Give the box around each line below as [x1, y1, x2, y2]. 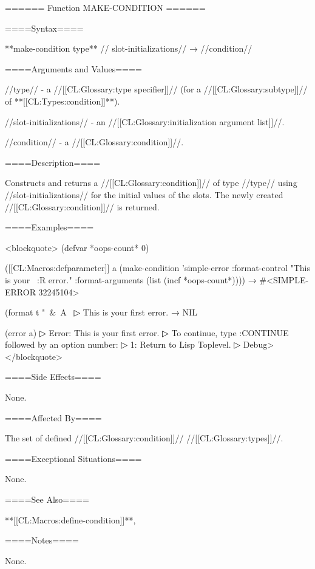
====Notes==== [5, 534, 79, 547]
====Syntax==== [5, 21, 84, 34]
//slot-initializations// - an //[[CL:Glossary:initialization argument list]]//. [5, 115, 285, 128]
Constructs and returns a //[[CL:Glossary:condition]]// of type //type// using [5, 176, 297, 189]
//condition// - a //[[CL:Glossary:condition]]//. [5, 136, 184, 148]
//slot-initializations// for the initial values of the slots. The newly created [5, 188, 283, 201]
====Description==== [5, 156, 101, 168]
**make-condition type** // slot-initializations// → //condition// [5, 42, 252, 55]
